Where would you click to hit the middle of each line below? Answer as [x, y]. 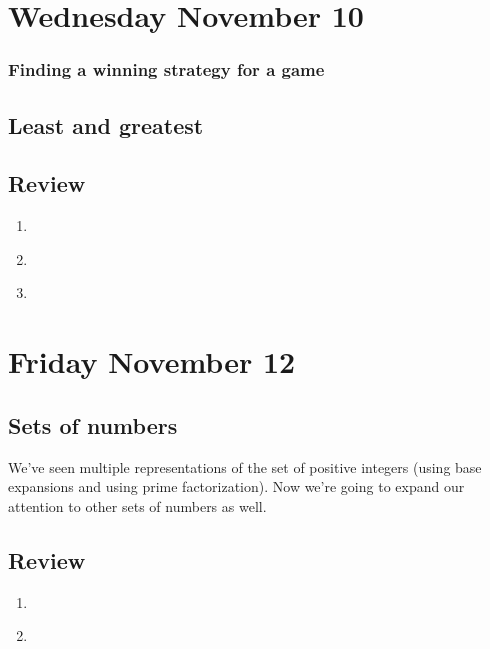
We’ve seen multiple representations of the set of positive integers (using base [245, 466]
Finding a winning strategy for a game [166, 69]
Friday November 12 [152, 361]
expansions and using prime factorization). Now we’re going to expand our [236, 486]
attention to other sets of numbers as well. [137, 505]
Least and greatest [106, 124]
